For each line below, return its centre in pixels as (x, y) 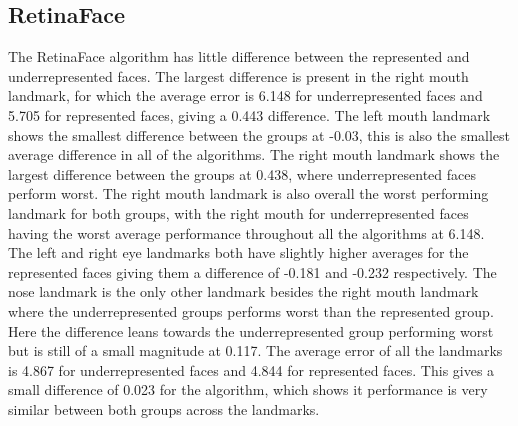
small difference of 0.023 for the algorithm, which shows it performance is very (248, 389)
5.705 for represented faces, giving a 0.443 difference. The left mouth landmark (249, 114)
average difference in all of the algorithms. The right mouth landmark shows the (254, 154)
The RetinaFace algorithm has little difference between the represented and (239, 56)
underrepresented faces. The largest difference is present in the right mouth (238, 75)
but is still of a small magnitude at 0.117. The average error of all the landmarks (255, 350)
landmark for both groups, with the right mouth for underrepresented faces (238, 212)
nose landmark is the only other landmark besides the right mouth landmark (243, 291)
